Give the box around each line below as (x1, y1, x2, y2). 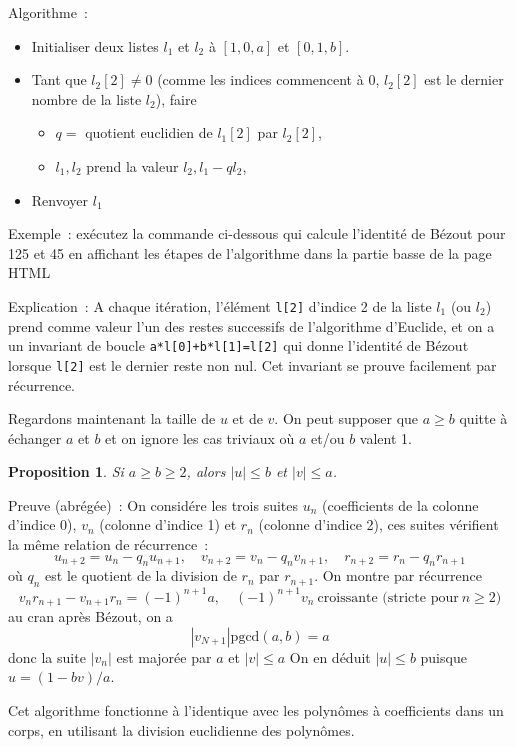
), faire (155, 88, 197, 109)
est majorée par (116, 646, 212, 667)
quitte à (459, 408, 508, 429)
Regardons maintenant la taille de (8, 408, 216, 429)
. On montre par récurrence (314, 565, 482, 586)
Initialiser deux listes (31, 35, 159, 56)
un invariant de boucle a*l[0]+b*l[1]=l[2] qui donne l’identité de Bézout (8, 335, 469, 356)
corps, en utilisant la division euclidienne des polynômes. (8, 719, 355, 740)
